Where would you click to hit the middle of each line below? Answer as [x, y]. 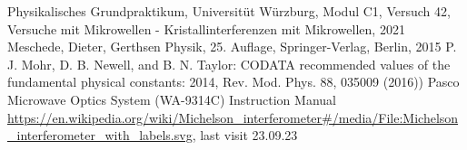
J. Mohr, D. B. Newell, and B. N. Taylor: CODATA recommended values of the [229, 64]
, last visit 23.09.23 [245, 135]
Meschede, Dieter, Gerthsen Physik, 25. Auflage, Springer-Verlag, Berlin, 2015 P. [232, 47]
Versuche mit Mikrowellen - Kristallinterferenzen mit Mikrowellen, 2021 [206, 28]
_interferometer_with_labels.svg [100, 135]
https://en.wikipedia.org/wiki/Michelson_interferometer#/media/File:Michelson [233, 117]
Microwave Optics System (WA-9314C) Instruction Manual [172, 99]
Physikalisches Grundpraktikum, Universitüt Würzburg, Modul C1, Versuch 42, [229, 11]
